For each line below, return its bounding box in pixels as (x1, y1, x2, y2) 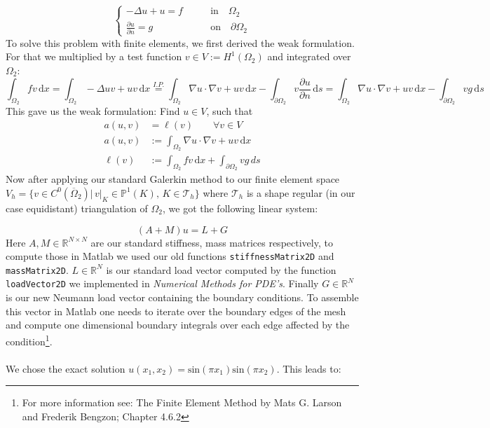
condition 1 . (6, 331, 53, 348)
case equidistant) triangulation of (6, 200, 148, 215)
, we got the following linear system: (163, 200, 318, 215)
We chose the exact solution (6, 361, 125, 375)
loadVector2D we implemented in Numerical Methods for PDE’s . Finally (6, 276, 319, 291)
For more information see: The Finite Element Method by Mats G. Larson (22, 395, 342, 410)
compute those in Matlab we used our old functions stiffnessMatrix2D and (6, 249, 334, 263)
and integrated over (267, 49, 351, 64)
